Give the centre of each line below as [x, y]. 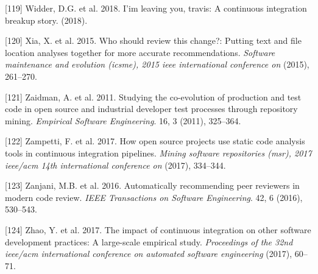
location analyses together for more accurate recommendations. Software [140, 52]
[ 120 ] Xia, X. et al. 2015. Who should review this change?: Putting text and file [153, 40]
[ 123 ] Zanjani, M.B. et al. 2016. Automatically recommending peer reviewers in [152, 185]
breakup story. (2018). [46, 20]
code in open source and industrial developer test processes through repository [151, 109]
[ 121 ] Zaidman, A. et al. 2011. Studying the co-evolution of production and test [153, 97]
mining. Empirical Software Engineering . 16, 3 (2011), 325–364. [123, 120]
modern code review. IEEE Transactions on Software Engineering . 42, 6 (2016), [154, 197]
